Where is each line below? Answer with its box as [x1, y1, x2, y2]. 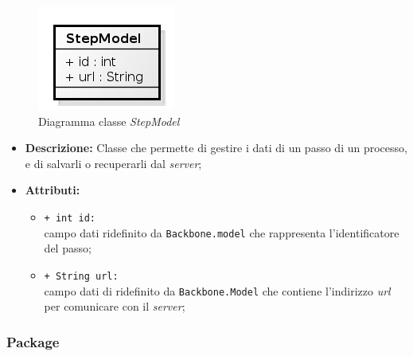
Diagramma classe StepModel [38, 112, 180, 129]
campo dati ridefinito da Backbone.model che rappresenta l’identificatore [44, 224, 399, 241]
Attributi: [25, 182, 80, 198]
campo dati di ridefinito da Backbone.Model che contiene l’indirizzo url [44, 282, 391, 299]
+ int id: [44, 212, 96, 224]
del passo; [44, 240, 92, 256]
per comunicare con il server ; [44, 298, 185, 315]
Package [6, 331, 60, 351]
